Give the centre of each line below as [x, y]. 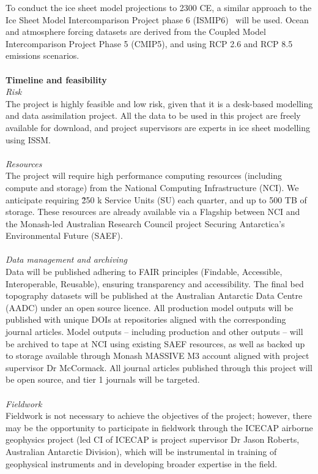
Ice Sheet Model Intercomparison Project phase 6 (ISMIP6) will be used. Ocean [157, 19]
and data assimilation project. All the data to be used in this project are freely [153, 115]
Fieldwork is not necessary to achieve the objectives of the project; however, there [159, 416]
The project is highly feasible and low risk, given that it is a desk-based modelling [159, 103]
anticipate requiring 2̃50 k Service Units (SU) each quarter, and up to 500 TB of [156, 199]
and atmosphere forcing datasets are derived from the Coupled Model [136, 32]
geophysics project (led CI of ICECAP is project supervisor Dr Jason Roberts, [153, 439]
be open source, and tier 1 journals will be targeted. [103, 379]
